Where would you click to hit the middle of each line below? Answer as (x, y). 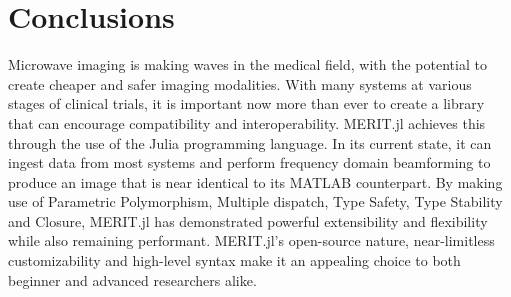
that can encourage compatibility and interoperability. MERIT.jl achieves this (247, 122)
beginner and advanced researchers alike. (132, 279)
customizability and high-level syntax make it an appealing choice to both (234, 260)
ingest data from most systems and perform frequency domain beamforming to (249, 162)
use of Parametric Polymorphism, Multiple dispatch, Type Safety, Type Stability (255, 201)
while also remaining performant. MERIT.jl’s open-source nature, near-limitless (251, 240)
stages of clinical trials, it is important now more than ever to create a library (246, 103)
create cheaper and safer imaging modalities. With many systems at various (240, 83)
